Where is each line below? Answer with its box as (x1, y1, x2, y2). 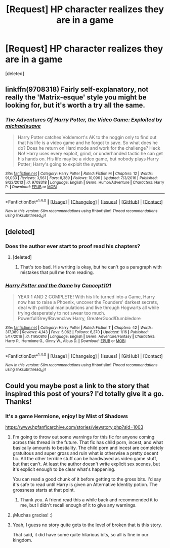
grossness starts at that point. (12, 487, 75, 493)
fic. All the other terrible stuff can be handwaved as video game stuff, (12, 456, 158, 462)
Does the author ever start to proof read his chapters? (5, 243, 141, 250)
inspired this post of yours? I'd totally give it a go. (5, 389, 164, 398)
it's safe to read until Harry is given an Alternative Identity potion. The (12, 482, 158, 488)
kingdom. (12, 537, 32, 543)
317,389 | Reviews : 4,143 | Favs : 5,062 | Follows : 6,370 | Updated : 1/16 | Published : (5, 329, 149, 334)
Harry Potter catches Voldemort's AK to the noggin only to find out (17, 134, 157, 140)
